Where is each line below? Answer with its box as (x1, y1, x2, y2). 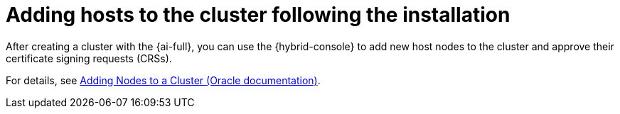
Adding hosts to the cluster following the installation (6, 3, 511, 27)
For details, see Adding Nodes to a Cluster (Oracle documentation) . (6, 74, 321, 86)
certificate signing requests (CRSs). (6, 52, 172, 64)
